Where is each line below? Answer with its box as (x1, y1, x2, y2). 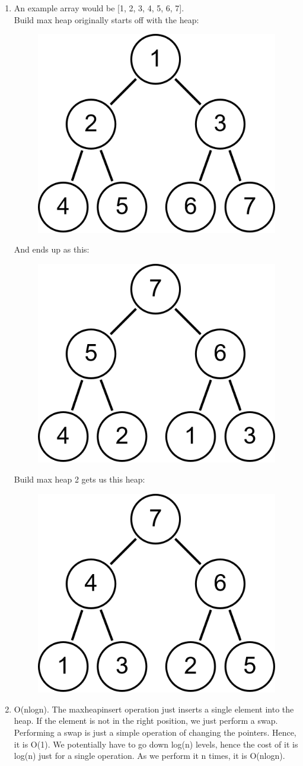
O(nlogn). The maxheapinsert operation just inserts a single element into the (14, 702, 294, 715)
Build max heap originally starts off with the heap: (14, 13, 199, 26)
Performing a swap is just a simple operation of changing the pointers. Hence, (14, 726, 296, 738)
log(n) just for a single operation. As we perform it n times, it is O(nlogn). (14, 749, 285, 762)
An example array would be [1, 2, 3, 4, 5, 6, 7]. (14, 2, 184, 14)
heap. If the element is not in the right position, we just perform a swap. (14, 714, 278, 727)
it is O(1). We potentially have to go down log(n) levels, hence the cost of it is (14, 737, 298, 750)
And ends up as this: (14, 243, 90, 256)
